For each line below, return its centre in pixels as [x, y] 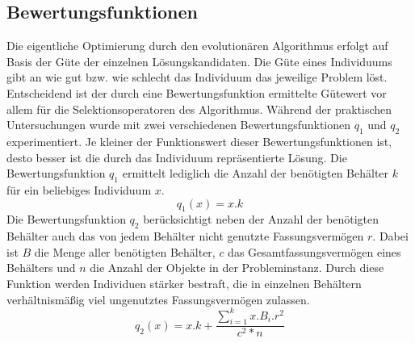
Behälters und [41, 268]
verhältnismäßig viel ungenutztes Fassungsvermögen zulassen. [158, 299]
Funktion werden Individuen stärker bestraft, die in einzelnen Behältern [184, 283]
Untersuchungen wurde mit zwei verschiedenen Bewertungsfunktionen [179, 125]
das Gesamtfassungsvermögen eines [314, 251]
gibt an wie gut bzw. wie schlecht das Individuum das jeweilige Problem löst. [197, 77]
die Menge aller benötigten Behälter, [125, 251]
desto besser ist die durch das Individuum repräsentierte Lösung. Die [177, 157]
